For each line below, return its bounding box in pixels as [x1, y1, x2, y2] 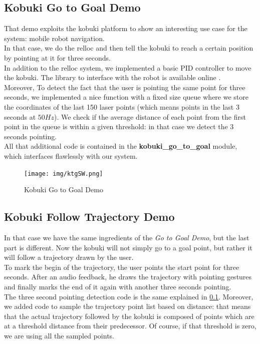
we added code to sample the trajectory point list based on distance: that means [4, 301, 251, 311]
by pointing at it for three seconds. [4, 52, 111, 63]
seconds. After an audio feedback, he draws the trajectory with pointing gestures [4, 271, 252, 282]
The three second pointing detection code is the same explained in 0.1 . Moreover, [4, 291, 253, 301]
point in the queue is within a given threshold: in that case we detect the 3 [4, 121, 234, 132]
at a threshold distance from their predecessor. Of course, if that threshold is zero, [4, 320, 256, 331]
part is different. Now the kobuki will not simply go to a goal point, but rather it [4, 242, 252, 252]
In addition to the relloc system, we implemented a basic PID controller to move [4, 62, 251, 73]
